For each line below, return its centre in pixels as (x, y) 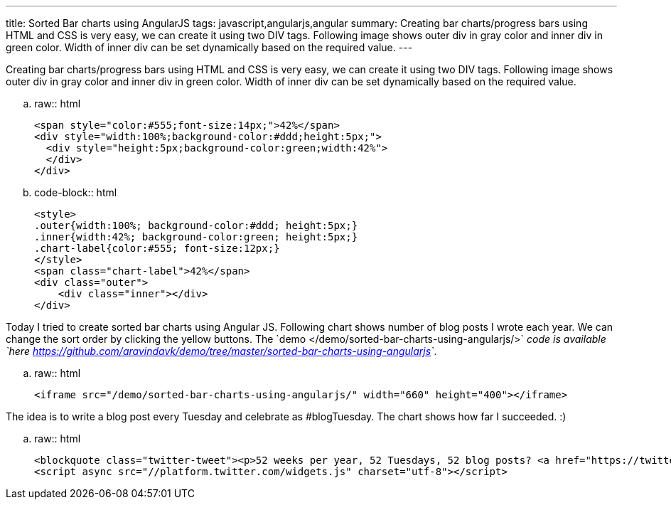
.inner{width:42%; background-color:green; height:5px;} (196, 237)
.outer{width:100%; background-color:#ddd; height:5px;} (196, 225)
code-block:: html (76, 192)
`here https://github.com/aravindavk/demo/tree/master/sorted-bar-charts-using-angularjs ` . (221, 351)
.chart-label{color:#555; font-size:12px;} (157, 248)
